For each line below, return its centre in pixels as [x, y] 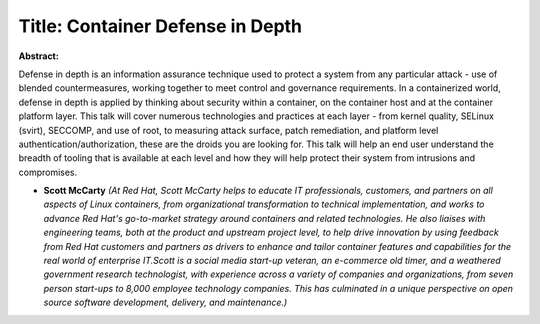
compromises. [48, 172]
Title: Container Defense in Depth [160, 26]
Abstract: [38, 56]
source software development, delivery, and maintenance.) [165, 302]
